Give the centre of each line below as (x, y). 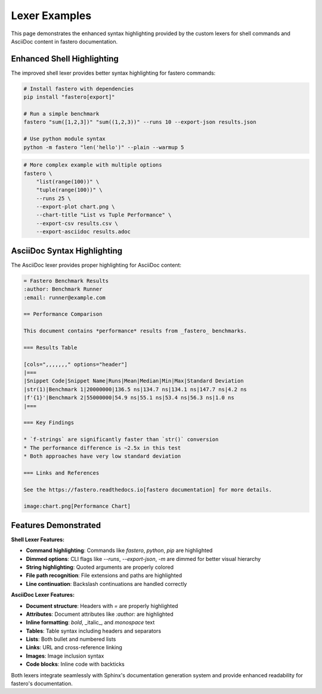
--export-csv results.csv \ (77, 223)
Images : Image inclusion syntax (65, 656)
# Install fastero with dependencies (79, 89)
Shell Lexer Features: (38, 539)
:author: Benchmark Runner (63, 289)
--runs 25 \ (54, 198)
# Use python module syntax (64, 139)
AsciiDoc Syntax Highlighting (67, 251)
